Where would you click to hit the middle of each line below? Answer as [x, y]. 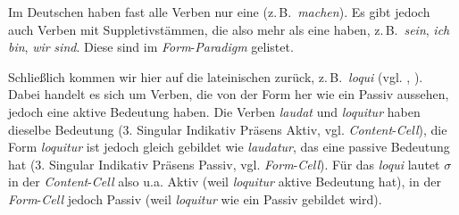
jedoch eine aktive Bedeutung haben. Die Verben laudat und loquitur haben [214, 111]
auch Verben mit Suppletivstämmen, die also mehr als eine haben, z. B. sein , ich [229, 29]
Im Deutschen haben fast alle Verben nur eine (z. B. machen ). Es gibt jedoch [219, 12]
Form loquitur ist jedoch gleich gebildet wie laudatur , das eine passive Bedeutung [229, 147]
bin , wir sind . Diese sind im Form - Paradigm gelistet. [151, 47]
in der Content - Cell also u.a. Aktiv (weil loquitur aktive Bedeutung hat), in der [225, 182]
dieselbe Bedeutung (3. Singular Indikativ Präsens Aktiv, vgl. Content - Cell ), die [228, 129]
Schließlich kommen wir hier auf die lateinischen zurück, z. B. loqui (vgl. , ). [216, 76]
